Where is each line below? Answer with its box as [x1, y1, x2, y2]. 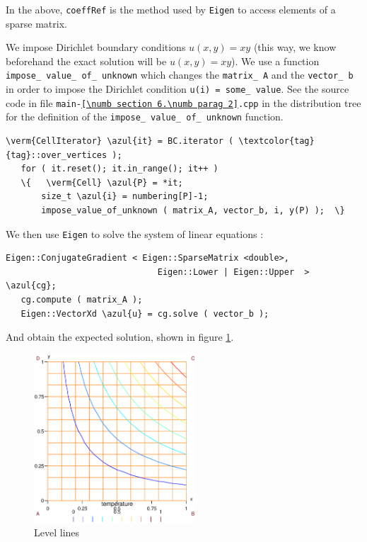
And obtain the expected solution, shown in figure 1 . [6, 329, 234, 344]
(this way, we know [253, 40, 337, 55]
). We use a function [231, 53, 320, 68]
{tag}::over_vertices [6, 149, 107, 160]
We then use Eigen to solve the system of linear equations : [6, 226, 264, 241]
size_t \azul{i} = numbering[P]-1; [41, 191, 209, 202]
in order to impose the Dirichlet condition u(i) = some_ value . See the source [6, 81, 349, 96]
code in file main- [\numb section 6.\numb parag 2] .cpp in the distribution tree [6, 95, 361, 110]
